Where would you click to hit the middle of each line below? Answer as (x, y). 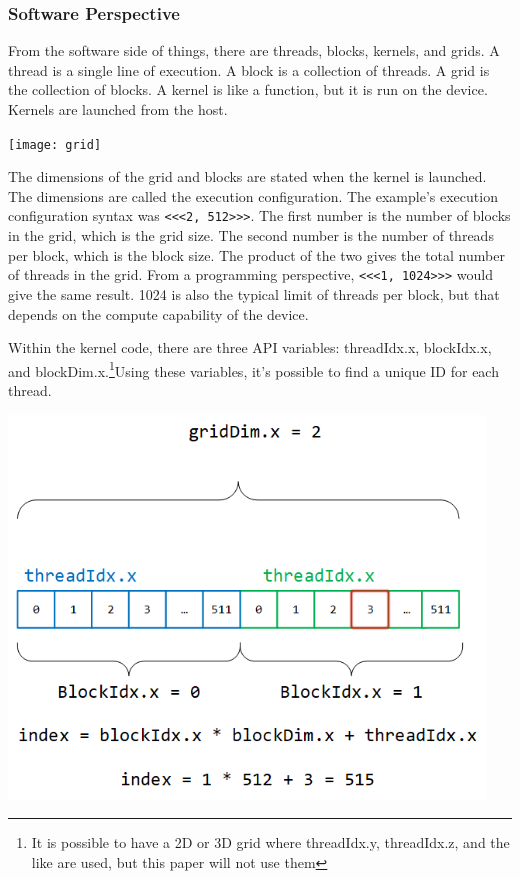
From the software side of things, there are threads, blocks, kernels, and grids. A (254, 50)
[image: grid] (55, 144)
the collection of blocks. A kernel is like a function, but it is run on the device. (248, 89)
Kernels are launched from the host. (118, 109)
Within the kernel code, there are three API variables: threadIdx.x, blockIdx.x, (250, 347)
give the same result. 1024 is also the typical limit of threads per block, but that (254, 293)
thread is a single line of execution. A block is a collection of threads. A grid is (249, 69)
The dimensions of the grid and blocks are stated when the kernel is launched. (247, 176)
